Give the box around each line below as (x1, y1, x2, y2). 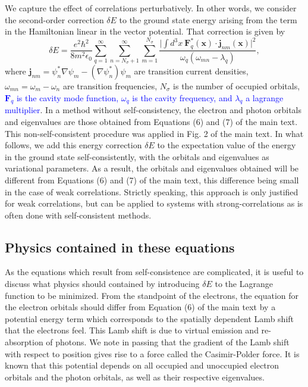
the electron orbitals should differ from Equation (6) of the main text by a (5, 301, 276, 313)
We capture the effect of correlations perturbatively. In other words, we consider (5, 2, 297, 14)
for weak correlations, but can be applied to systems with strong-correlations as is (5, 197, 303, 210)
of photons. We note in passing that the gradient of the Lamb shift (46, 336, 290, 348)
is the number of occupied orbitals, (173, 79, 300, 92)
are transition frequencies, (62, 79, 158, 92)
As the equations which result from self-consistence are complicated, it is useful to (5, 266, 304, 278)
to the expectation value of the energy (157, 139, 296, 151)
